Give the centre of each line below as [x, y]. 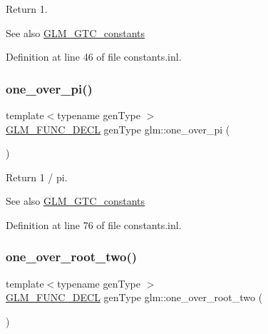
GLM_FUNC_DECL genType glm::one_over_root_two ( [134, 297]
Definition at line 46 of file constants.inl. [94, 57]
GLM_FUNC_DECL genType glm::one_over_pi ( [118, 129]
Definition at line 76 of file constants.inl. [94, 224]
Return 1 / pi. [37, 177]
